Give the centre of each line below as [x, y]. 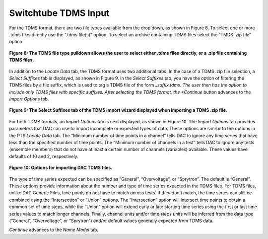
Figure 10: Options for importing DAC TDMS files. [61, 168]
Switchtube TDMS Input [59, 13]
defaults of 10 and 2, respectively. [44, 156]
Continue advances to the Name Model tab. [54, 230]
